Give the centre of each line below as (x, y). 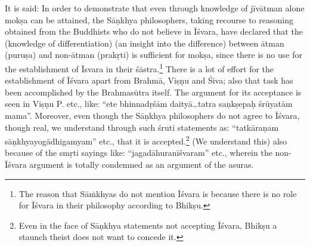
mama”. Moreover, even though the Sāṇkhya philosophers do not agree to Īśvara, (152, 115)
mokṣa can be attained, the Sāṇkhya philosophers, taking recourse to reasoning (149, 19)
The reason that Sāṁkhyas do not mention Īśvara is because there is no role (158, 193)
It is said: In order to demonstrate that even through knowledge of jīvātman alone (155, 8)
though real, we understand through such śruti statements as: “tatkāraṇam (142, 127)
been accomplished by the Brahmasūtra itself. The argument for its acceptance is (153, 92)
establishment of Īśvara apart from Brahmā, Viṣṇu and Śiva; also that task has (149, 80)
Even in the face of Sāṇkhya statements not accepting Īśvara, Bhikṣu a (148, 225)
